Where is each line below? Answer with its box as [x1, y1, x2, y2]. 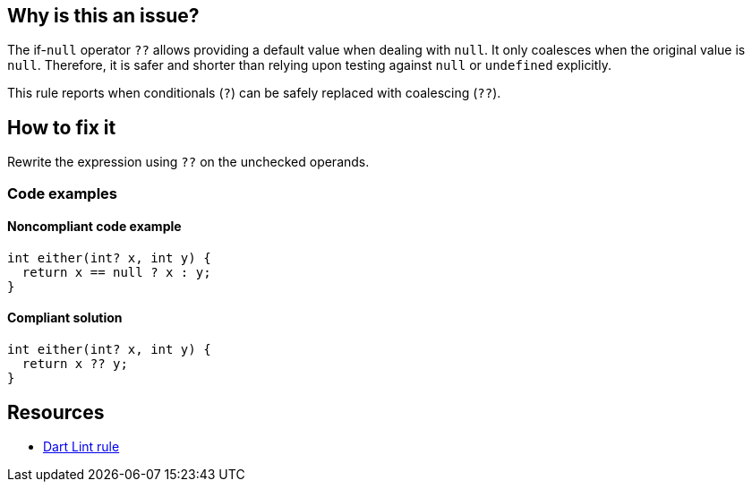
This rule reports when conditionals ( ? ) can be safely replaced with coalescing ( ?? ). [7, 85, 501, 101]
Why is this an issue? [7, 4, 200, 27]
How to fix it [7, 116, 116, 139]
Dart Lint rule [43, 438, 120, 454]
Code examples [7, 184, 118, 202]
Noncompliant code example [7, 219, 182, 235]
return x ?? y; [21, 356, 128, 372]
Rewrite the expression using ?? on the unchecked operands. [7, 154, 370, 170]
